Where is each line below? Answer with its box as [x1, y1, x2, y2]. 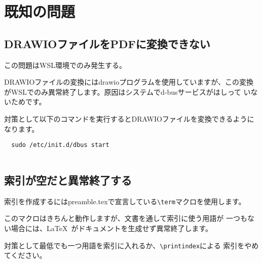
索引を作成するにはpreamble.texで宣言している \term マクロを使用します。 [4, 196, 246, 206]
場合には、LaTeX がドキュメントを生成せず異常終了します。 [11, 222, 213, 233]
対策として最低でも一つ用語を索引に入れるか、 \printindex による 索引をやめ [4, 240, 259, 250]
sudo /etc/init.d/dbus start [11, 141, 109, 149]
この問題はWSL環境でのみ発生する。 [4, 59, 126, 70]
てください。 [4, 250, 47, 260]
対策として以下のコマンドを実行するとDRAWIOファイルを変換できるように [4, 113, 254, 124]
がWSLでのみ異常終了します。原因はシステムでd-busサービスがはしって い [4, 86, 251, 97]
